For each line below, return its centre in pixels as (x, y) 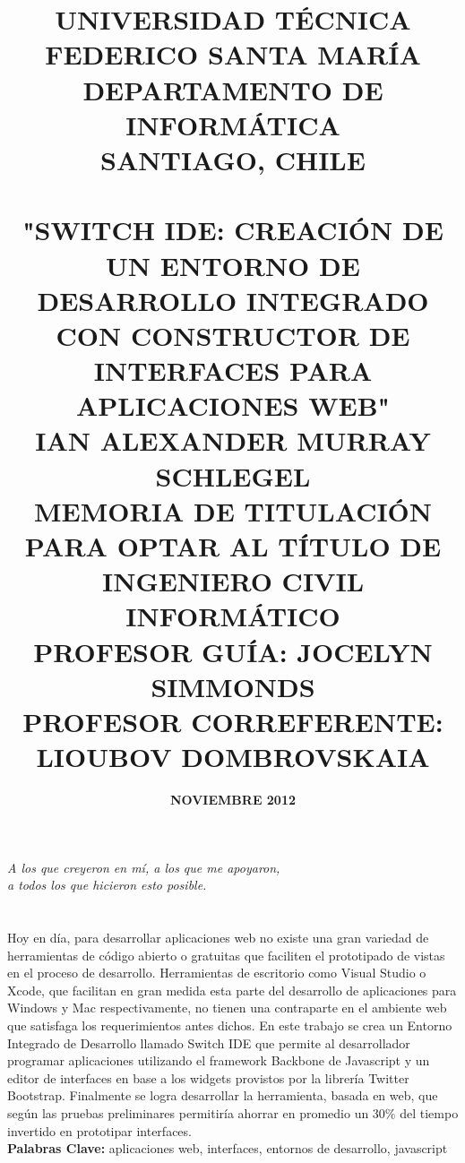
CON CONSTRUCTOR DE (233, 335)
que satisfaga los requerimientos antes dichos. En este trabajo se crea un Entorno (230, 1025)
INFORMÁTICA (233, 124)
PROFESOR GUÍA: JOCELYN (233, 651)
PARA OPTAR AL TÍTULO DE (233, 546)
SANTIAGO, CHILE (233, 159)
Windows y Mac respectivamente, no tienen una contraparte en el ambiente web (227, 1008)
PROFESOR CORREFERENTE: (233, 721)
